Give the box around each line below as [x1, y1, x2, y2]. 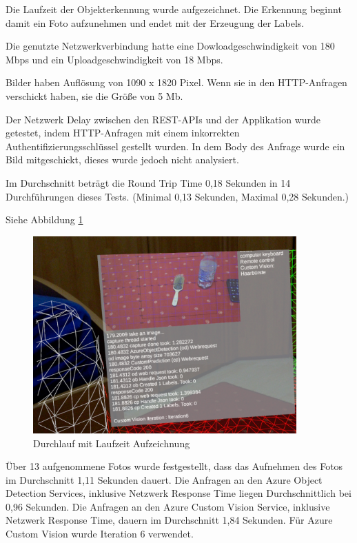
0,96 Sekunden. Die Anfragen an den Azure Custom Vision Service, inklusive [6, 499, 330, 513]
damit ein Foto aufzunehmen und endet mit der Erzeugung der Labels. [6, 15, 305, 30]
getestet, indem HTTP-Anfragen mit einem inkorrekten [6, 125, 240, 140]
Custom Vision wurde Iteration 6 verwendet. [6, 526, 194, 541]
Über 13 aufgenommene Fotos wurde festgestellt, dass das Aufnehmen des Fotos [6, 459, 343, 473]
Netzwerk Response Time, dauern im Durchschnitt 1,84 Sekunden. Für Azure [6, 513, 333, 527]
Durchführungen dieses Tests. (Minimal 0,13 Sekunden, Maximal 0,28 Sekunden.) [6, 189, 349, 203]
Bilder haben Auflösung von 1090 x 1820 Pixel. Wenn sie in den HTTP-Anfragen [6, 75, 347, 90]
